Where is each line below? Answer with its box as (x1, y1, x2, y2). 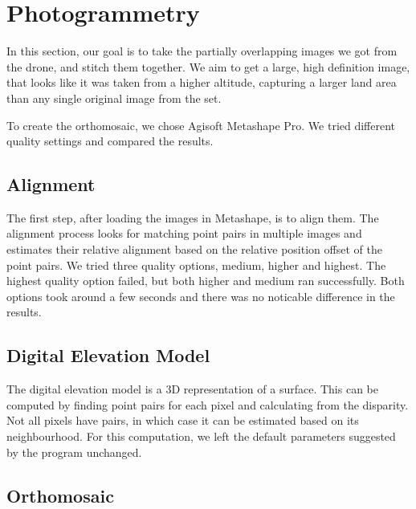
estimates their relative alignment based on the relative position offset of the (6, 241, 382, 258)
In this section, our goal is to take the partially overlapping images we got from (6, 43, 398, 59)
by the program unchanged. (6, 443, 142, 460)
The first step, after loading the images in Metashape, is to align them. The (6, 209, 379, 226)
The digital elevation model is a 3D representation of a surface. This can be (6, 381, 378, 397)
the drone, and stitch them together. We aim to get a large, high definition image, (6, 58, 410, 75)
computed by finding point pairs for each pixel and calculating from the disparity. (6, 396, 409, 413)
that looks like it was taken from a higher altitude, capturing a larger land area (6, 74, 397, 91)
